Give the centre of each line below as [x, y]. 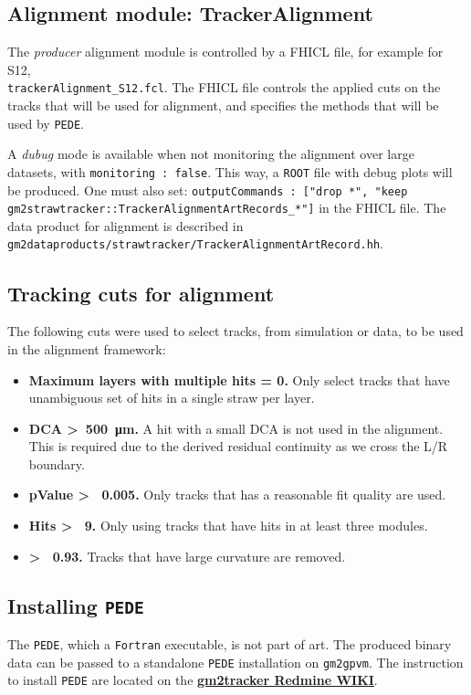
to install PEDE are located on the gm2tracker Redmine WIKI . [193, 680]
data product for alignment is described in [126, 225]
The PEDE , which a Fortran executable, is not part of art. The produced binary [230, 644]
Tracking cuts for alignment [141, 293]
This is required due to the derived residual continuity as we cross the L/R [238, 446]
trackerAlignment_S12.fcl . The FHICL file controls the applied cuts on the [224, 87]
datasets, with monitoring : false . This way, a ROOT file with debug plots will [230, 171]
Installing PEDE [76, 605]
